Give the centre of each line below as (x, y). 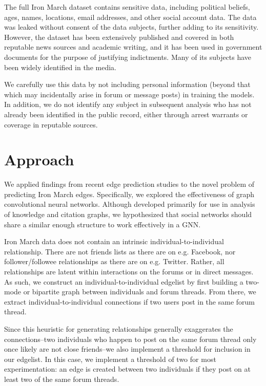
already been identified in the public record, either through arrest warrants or (126, 114)
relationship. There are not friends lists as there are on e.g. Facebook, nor (120, 251)
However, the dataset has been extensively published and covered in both (119, 37)
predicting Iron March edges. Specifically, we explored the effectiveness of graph (129, 194)
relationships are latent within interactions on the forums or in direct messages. (129, 271)
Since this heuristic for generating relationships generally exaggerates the (119, 328)
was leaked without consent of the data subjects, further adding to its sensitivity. (131, 27)
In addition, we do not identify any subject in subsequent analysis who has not (128, 104)
